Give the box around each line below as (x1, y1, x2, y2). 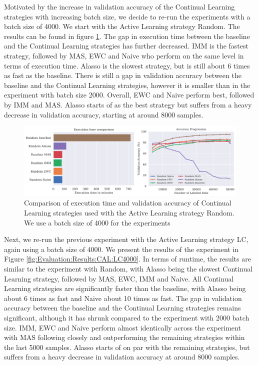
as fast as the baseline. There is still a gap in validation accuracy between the (4, 70, 241, 80)
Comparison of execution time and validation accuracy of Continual (24, 197, 231, 208)
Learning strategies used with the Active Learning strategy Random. (24, 207, 234, 218)
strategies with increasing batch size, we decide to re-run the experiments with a (4, 11, 250, 21)
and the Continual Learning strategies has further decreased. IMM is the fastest (4, 40, 248, 51)
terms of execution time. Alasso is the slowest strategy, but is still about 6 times (4, 60, 250, 70)
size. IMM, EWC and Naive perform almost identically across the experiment (4, 322, 241, 332)
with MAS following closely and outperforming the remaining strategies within (4, 332, 245, 342)
